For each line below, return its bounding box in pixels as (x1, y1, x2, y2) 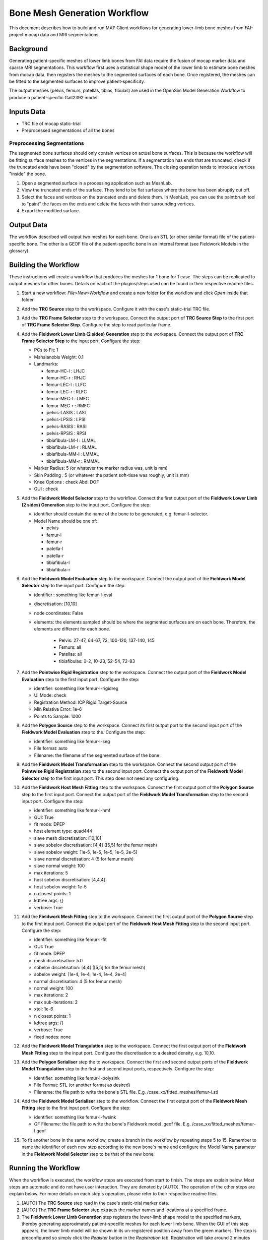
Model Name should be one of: (34, 518, 98, 524)
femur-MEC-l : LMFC (46, 396, 89, 402)
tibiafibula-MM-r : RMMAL (46, 458, 100, 464)
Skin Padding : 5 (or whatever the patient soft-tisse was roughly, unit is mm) (34, 472, 190, 478)
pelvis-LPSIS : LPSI (46, 417, 86, 423)
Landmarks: (34, 361, 59, 367)
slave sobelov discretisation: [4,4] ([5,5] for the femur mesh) (34, 842, 157, 848)
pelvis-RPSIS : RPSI (46, 431, 86, 436)
